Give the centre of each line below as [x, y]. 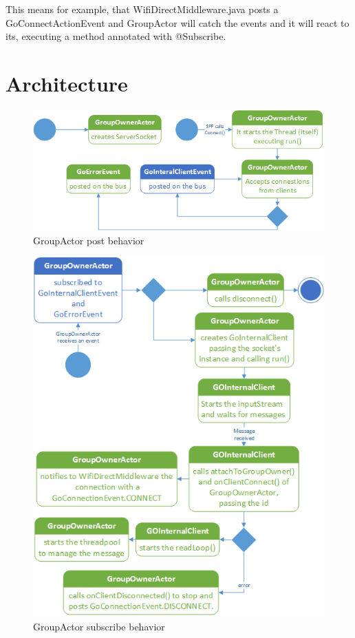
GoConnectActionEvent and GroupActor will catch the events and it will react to [177, 22]
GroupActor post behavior [89, 240]
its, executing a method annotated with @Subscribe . [116, 36]
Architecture [67, 83]
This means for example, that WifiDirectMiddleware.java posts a [142, 9]
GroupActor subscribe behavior [99, 626]
